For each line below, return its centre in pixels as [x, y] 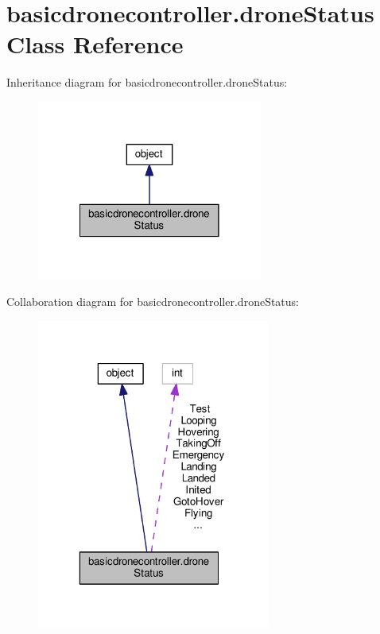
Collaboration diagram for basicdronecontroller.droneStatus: [153, 302]
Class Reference [95, 44]
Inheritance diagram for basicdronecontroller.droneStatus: [147, 82]
